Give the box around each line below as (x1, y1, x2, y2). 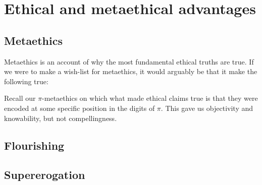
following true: (4, 76, 48, 86)
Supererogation (4, 167, 85, 182)
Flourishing (4, 137, 65, 153)
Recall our (4, 93, 36, 103)
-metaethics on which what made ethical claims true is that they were (42, 93, 258, 103)
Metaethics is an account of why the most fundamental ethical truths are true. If (4, 56, 254, 67)
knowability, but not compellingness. (4, 112, 117, 123)
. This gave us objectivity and (161, 102, 253, 113)
